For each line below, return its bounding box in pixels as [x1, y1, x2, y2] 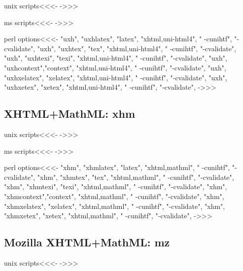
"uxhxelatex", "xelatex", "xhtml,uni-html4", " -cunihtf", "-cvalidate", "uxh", [4, 72, 227, 82]
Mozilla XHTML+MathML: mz [4, 235, 170, 250]
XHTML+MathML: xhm [4, 106, 136, 121]
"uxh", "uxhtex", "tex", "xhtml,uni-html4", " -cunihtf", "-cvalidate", [37, 43, 237, 53]
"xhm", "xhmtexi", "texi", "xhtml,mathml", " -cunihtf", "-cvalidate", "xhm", [4, 181, 227, 192]
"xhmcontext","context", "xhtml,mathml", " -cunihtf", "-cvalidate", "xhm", [4, 191, 224, 201]
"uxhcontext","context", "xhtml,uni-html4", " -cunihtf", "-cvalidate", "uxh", [4, 62, 226, 72]
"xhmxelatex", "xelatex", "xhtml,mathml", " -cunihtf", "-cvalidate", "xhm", [4, 201, 225, 211]
